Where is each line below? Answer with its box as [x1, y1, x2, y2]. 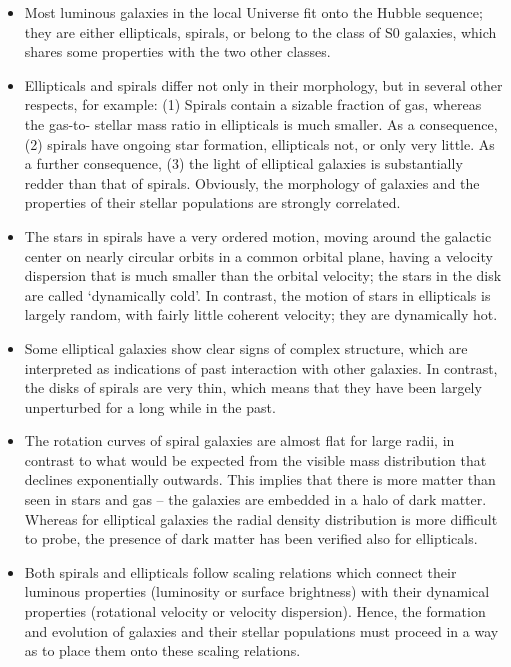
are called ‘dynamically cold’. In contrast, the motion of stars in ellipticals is [24, 284, 491, 305]
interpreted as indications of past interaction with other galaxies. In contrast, [24, 357, 498, 378]
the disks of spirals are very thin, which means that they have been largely [24, 377, 482, 398]
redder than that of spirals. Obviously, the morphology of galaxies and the [24, 172, 480, 193]
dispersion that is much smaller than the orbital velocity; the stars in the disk [24, 265, 502, 286]
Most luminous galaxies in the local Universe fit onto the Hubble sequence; [24, 2, 483, 22]
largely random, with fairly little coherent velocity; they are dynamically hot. [24, 304, 498, 325]
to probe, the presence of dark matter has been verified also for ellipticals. [24, 528, 478, 549]
